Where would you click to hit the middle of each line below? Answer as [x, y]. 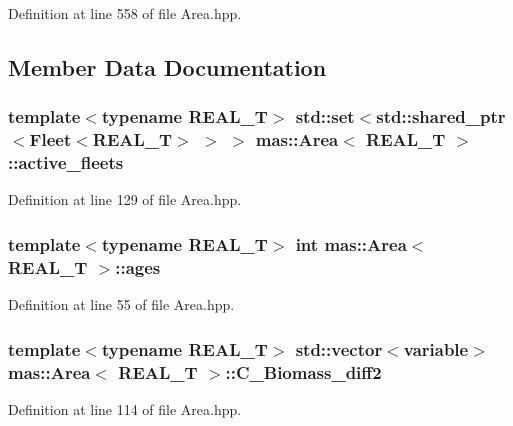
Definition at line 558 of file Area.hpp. [125, 13]
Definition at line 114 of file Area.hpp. [125, 408]
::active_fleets [66, 162]
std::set [325, 116]
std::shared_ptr [441, 116]
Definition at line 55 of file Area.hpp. [121, 304]
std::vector [339, 348]
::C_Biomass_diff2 [303, 371]
